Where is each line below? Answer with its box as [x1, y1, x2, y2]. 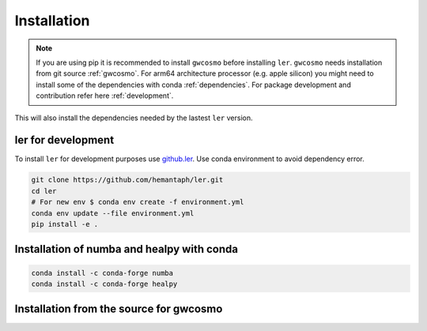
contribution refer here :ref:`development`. [36, 91, 174, 100]
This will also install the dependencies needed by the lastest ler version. [14, 113, 253, 122]
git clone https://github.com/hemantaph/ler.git [31, 175, 224, 185]
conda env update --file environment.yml [31, 209, 195, 217]
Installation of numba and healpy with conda [14, 243, 239, 256]
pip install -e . [31, 220, 99, 228]
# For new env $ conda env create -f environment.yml [31, 197, 244, 207]
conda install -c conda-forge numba [31, 269, 174, 277]
